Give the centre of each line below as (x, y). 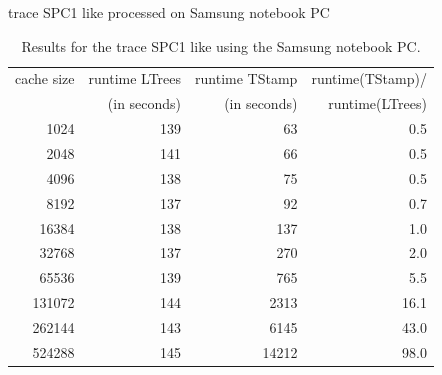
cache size (45, 78)
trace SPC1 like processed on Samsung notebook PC (169, 12)
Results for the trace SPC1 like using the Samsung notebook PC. (221, 45)
